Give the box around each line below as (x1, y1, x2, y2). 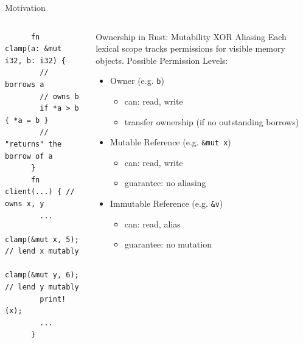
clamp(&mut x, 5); (5, 235, 79, 244)
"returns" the (5, 139, 62, 148)
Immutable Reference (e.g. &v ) (110, 197, 223, 210)
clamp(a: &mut (5, 44, 62, 54)
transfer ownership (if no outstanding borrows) (124, 115, 299, 128)
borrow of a (5, 151, 53, 161)
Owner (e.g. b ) (110, 74, 164, 87)
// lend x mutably (5, 247, 79, 256)
